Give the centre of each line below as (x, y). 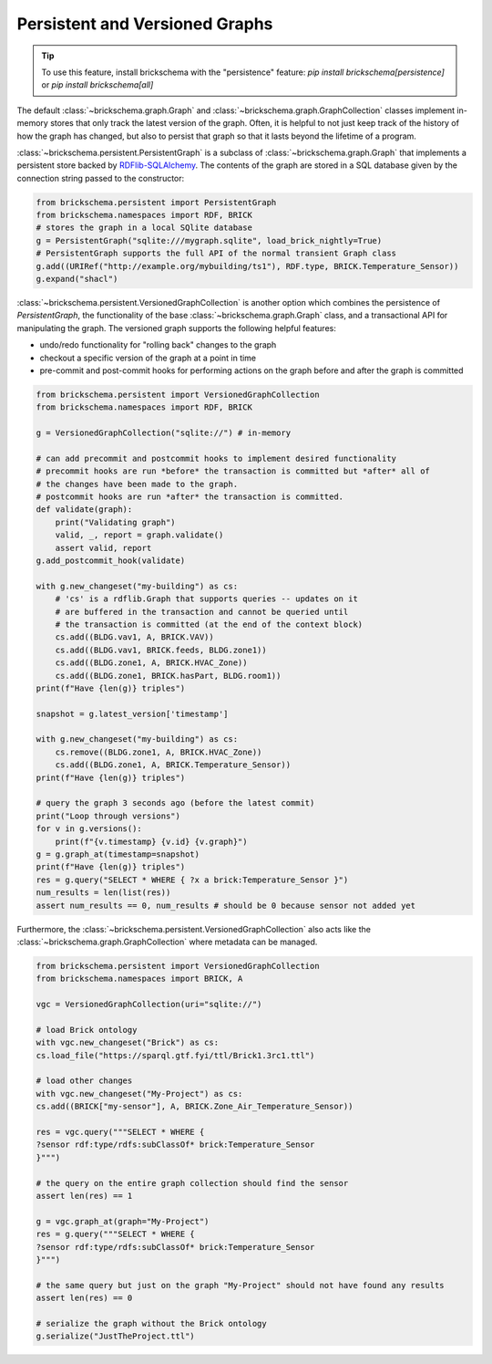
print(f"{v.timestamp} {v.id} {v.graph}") (151, 841)
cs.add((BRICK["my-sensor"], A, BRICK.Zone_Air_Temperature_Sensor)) (195, 1107)
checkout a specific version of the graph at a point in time (148, 358)
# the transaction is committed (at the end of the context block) (209, 624)
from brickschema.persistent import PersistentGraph (156, 202)
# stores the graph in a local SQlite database (144, 228)
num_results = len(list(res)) (103, 893)
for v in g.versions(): (89, 829)
